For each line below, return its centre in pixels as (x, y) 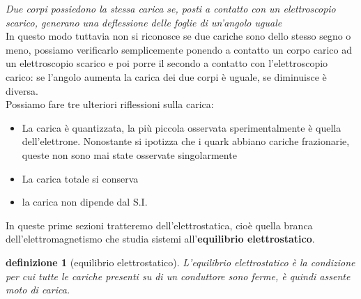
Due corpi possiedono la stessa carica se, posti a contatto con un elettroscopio (171, 8)
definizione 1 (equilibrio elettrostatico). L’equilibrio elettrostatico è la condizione (180, 262)
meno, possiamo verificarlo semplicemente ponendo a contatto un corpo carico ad (179, 49)
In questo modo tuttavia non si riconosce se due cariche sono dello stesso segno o (178, 36)
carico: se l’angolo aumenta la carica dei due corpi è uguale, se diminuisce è (166, 76)
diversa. (22, 90)
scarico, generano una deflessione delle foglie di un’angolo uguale (144, 22)
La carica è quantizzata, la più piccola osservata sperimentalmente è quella (182, 127)
